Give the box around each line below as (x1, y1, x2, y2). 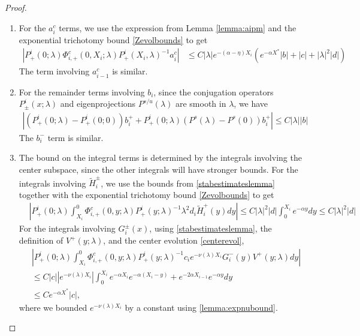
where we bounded (19, 301, 87, 313)
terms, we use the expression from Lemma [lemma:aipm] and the (59, 21, 297, 34)
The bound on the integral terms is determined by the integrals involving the (19, 151, 302, 164)
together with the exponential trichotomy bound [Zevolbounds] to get (19, 188, 274, 200)
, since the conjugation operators (153, 85, 274, 98)
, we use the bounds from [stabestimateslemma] (101, 176, 275, 189)
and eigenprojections (60, 97, 136, 110)
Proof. (5, 1, 27, 13)
